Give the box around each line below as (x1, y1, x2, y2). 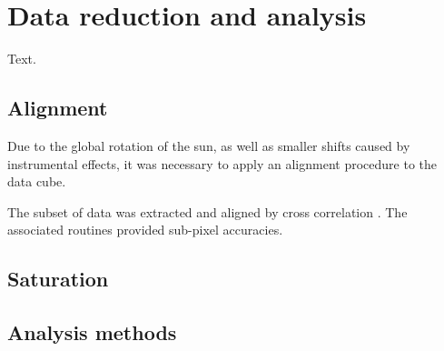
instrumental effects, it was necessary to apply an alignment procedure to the (7, 154, 438, 173)
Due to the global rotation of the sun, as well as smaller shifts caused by (7, 135, 410, 155)
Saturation (7, 265, 109, 293)
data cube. (7, 172, 66, 191)
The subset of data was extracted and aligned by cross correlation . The (7, 202, 408, 221)
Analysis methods (7, 318, 177, 346)
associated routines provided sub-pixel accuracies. (7, 220, 283, 239)
